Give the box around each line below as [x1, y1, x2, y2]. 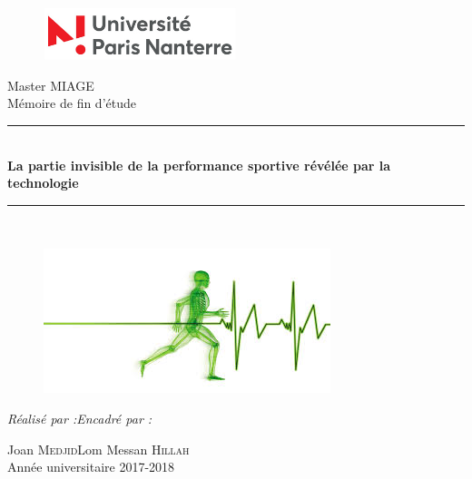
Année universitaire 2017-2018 [7, 457, 175, 476]
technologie [7, 173, 79, 192]
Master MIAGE [7, 75, 94, 94]
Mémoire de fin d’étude [7, 93, 136, 112]
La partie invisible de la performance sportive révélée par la [7, 155, 391, 174]
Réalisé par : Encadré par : [7, 409, 152, 428]
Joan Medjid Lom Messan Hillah [7, 439, 190, 458]
